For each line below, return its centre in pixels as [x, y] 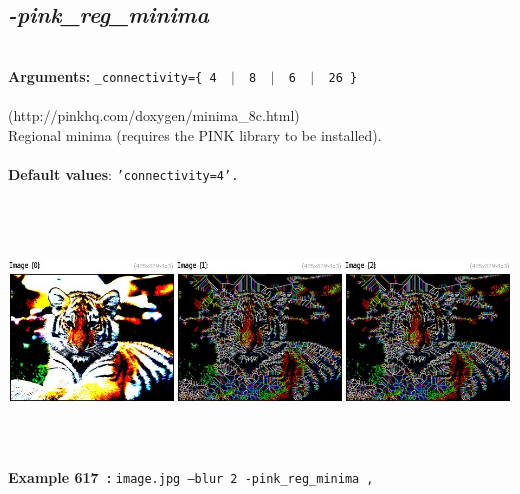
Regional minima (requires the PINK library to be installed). [195, 134]
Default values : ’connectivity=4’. [123, 173]
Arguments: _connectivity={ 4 [112, 75]
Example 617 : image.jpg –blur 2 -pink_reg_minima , [191, 476]
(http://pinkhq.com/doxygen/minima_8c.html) [154, 115]
